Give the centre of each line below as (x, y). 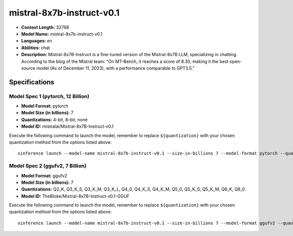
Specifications (32, 82)
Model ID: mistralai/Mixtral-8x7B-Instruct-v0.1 (67, 126)
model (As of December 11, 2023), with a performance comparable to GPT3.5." (115, 68)
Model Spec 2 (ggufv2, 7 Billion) (48, 166)
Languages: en (37, 41)
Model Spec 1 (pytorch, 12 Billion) (49, 96)
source (28, 68)
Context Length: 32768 (45, 27)
